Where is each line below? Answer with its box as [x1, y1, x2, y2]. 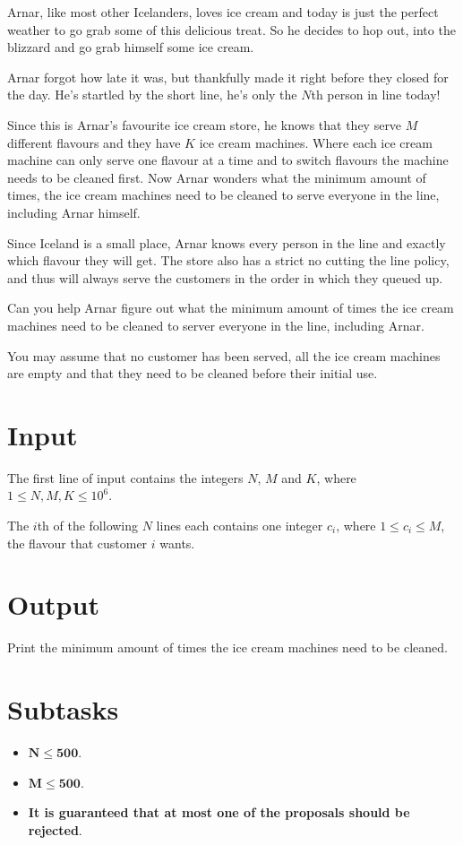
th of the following [37, 516, 139, 534]
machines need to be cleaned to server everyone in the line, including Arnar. [7, 315, 424, 334]
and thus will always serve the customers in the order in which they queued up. [7, 268, 443, 287]
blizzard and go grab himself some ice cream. [7, 38, 254, 56]
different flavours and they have [7, 133, 181, 151]
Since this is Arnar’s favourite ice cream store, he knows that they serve [7, 115, 402, 134]
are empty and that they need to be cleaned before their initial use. [7, 364, 378, 383]
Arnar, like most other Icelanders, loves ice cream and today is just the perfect [7, 3, 439, 21]
